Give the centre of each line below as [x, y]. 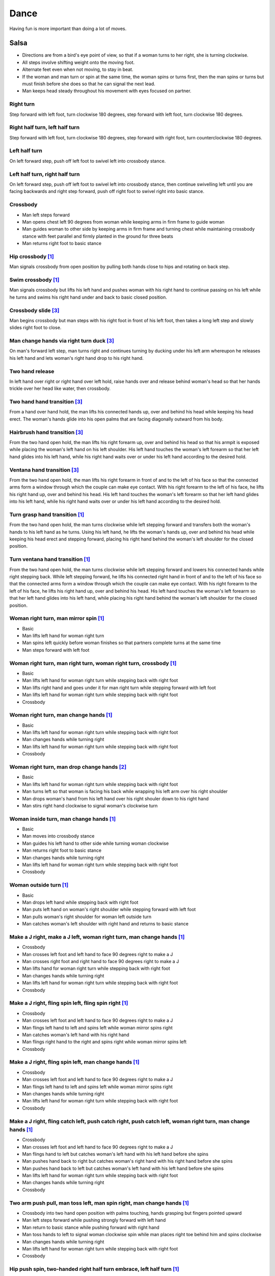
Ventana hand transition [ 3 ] [44, 470]
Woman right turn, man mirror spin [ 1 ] [57, 619]
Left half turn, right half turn [45, 174]
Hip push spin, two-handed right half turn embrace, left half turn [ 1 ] [94, 1269]
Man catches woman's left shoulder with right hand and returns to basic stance [105, 924]
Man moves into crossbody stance [58, 836]
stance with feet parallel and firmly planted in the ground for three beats [98, 236]
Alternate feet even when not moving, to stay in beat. [78, 69]
